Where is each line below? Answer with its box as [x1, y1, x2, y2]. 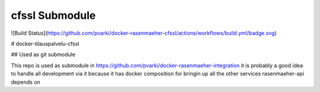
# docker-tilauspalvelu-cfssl [11, 40, 79, 47]
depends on [11, 78, 41, 86]
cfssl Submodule [11, 9, 96, 22]
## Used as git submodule [11, 51, 76, 58]
